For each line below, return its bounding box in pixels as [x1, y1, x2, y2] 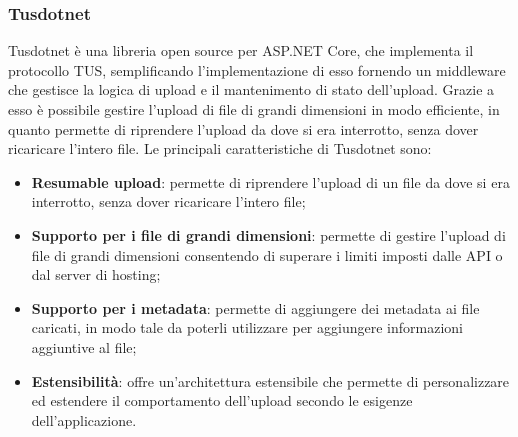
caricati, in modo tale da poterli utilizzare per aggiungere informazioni [31, 317, 463, 338]
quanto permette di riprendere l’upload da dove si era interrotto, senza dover [8, 118, 479, 139]
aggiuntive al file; [31, 336, 137, 357]
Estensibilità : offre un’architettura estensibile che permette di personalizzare [31, 370, 510, 391]
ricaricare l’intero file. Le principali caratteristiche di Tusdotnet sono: [8, 138, 432, 159]
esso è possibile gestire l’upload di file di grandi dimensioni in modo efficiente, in [8, 99, 500, 119]
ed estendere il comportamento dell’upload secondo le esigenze [31, 390, 413, 411]
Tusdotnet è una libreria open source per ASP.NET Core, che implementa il [8, 40, 474, 61]
